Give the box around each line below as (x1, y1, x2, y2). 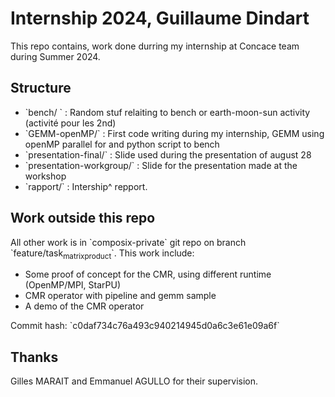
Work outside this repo (10, 210, 156, 227)
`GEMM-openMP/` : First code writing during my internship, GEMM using (24, 127, 325, 139)
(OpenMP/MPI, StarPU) (24, 279, 122, 291)
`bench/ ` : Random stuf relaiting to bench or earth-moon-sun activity (24, 106, 311, 118)
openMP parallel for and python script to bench (24, 138, 220, 150)
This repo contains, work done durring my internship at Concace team (10, 40, 300, 52)
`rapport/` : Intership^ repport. (24, 180, 148, 192)
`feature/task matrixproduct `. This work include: (10, 247, 195, 261)
